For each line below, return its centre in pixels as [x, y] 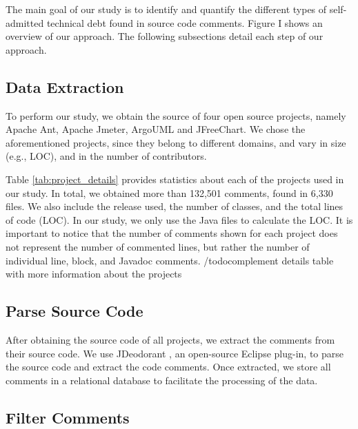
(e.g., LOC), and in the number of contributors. [106, 156]
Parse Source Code [74, 311]
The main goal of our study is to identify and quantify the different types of [166, 9]
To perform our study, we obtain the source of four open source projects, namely [176, 115]
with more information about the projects [94, 274]
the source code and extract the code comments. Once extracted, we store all [168, 367]
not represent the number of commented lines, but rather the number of [158, 246]
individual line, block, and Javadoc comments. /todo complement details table [170, 260]
